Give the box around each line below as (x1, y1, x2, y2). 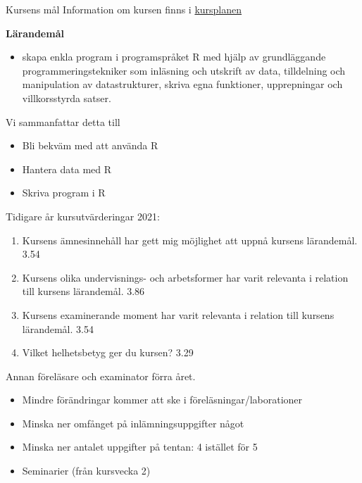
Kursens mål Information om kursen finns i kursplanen (6, 2, 242, 16)
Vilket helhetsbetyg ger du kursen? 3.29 (22, 345, 194, 360)
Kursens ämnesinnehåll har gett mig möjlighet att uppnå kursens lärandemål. (22, 232, 358, 247)
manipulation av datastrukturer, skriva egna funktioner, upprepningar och (22, 77, 343, 92)
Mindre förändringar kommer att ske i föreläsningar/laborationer (22, 392, 303, 407)
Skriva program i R (22, 185, 106, 200)
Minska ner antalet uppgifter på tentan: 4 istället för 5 (22, 439, 258, 454)
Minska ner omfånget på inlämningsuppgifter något (22, 415, 244, 430)
